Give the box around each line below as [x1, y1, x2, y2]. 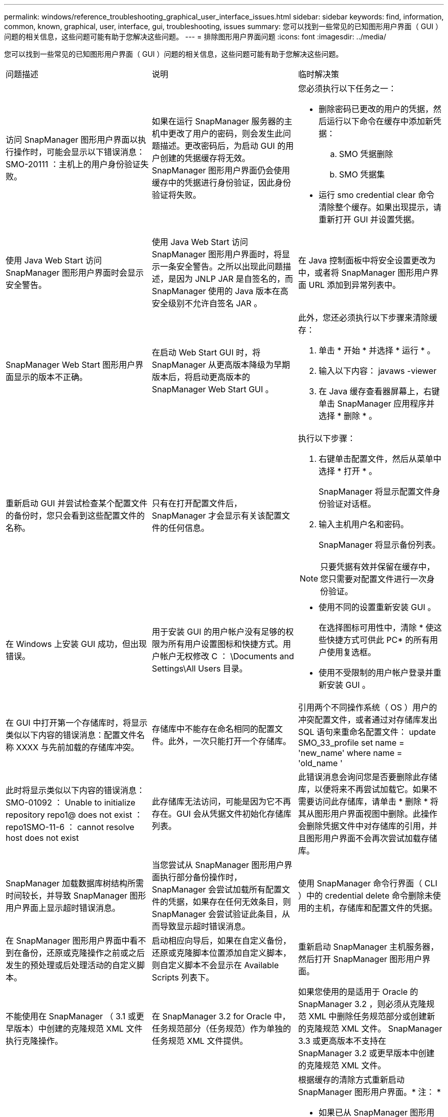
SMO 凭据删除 [339, 149, 393, 159]
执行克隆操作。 [6, 1036, 63, 1046]
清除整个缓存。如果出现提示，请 [318, 202, 441, 212]
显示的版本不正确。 [14, 372, 88, 382]
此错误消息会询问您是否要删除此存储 [298, 772, 437, 782]
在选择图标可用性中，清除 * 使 [318, 622, 434, 633]
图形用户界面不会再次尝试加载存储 [306, 833, 437, 843]
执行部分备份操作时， [160, 872, 242, 882]
